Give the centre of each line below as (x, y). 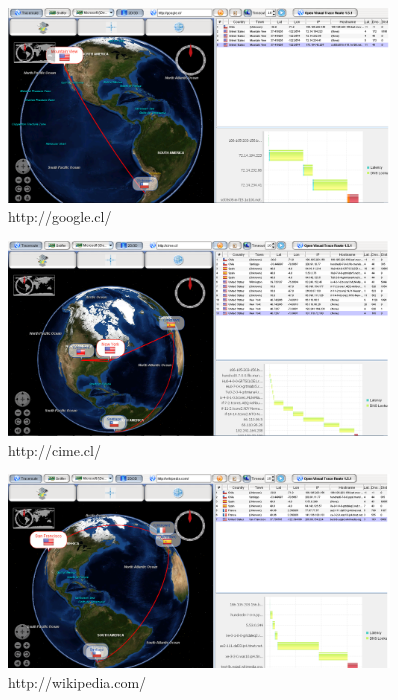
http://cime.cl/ (54, 449)
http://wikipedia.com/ (77, 681)
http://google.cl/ (60, 216)
